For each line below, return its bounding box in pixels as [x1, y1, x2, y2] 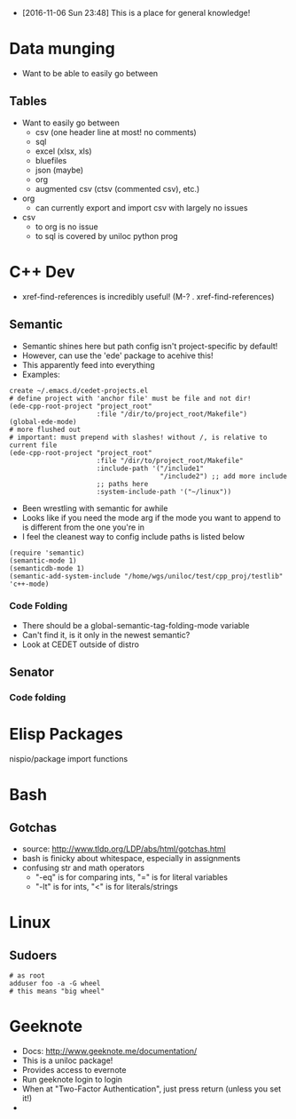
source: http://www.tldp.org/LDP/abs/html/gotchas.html [21, 843, 226, 854]
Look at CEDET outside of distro [21, 639, 140, 650]
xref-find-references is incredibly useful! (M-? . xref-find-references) [21, 291, 275, 301]
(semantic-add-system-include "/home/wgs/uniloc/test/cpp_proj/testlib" [9, 571, 284, 580]
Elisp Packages [9, 724, 124, 745]
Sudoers [9, 947, 58, 963]
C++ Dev [9, 261, 75, 282]
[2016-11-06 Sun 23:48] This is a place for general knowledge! [21, 8, 251, 18]
